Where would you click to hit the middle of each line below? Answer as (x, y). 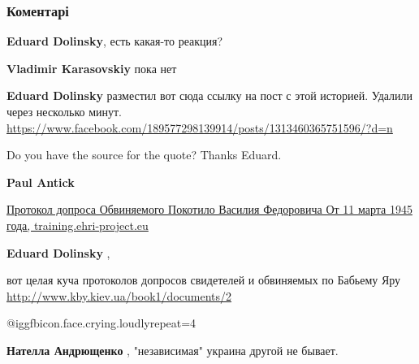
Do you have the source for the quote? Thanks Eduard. (144, 155)
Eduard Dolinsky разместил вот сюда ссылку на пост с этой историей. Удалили (210, 95)
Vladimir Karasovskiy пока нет (92, 68)
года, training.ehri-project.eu (78, 225)
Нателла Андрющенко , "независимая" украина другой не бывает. (173, 350)
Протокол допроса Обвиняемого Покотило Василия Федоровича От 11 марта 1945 (209, 209)
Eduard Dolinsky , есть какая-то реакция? (115, 41)
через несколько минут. (64, 111)
